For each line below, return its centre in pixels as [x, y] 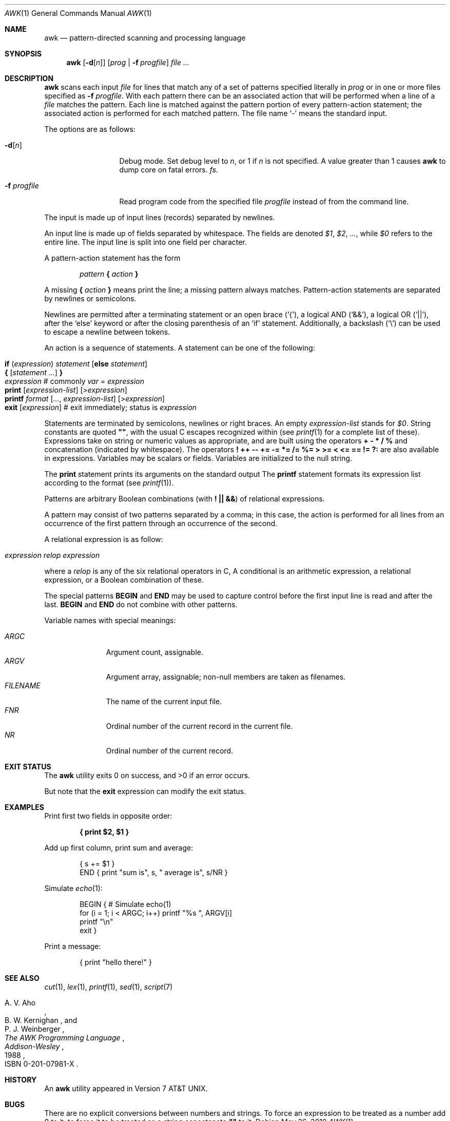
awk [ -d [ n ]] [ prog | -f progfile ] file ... [128, 62]
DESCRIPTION [29, 78]
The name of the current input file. [164, 701]
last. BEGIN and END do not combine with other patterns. [141, 604]
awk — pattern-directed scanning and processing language [145, 38]
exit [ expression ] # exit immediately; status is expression [101, 407]
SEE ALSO [22, 978]
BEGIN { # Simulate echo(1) [125, 904]
